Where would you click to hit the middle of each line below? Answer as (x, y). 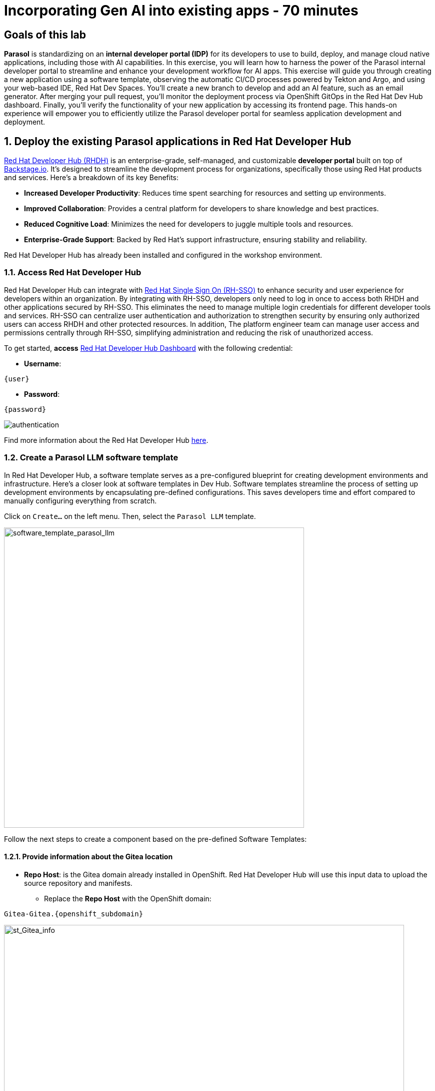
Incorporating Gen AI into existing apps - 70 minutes (181, 11)
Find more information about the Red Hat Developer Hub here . (106, 440)
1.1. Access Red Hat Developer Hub (73, 272)
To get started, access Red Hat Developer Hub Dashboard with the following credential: (148, 348)
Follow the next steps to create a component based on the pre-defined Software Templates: (155, 839)
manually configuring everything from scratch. (80, 500)
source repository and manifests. (78, 883)
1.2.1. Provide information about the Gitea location (88, 857)
